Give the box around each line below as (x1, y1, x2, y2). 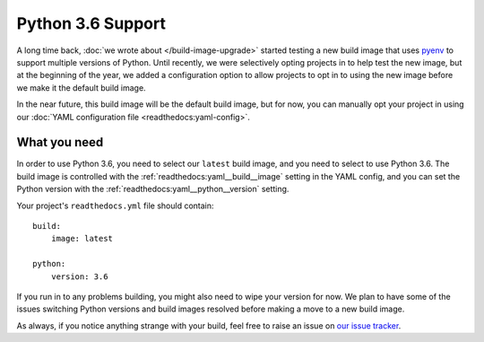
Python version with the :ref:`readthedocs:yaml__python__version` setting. (16, 184, 290, 195)
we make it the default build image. (16, 82, 147, 93)
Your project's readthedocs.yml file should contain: (16, 200, 214, 211)
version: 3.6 (50, 271, 108, 282)
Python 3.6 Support (16, 13, 166, 33)
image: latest (50, 233, 114, 244)
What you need (16, 135, 104, 150)
